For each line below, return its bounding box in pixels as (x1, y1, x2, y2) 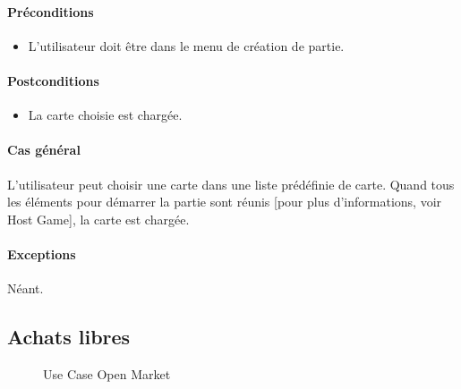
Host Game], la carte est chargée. (7, 209, 190, 228)
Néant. (7, 279, 44, 298)
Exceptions (7, 244, 76, 263)
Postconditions (7, 71, 99, 89)
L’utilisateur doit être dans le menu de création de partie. (28, 36, 345, 55)
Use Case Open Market (43, 364, 171, 383)
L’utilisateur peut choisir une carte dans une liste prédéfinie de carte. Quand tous (7, 174, 455, 193)
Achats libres (7, 323, 131, 351)
